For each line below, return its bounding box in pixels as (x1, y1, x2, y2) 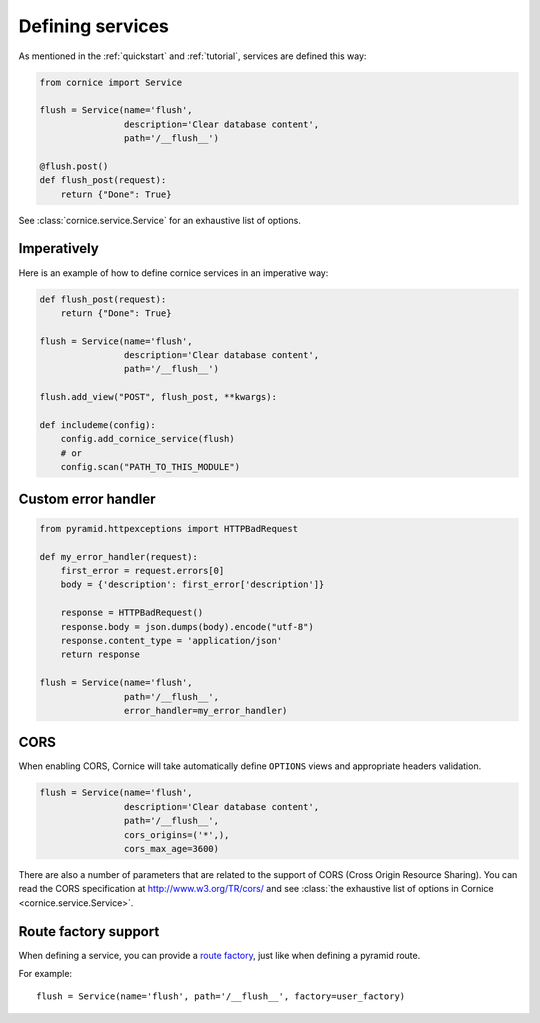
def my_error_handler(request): (39, 551, 199, 562)
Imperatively (18, 240, 99, 257)
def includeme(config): (39, 420, 157, 431)
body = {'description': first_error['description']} (60, 579, 325, 590)
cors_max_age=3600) (123, 843, 220, 854)
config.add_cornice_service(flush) (60, 433, 235, 445)
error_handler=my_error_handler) (123, 705, 288, 716)
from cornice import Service (39, 76, 183, 88)
